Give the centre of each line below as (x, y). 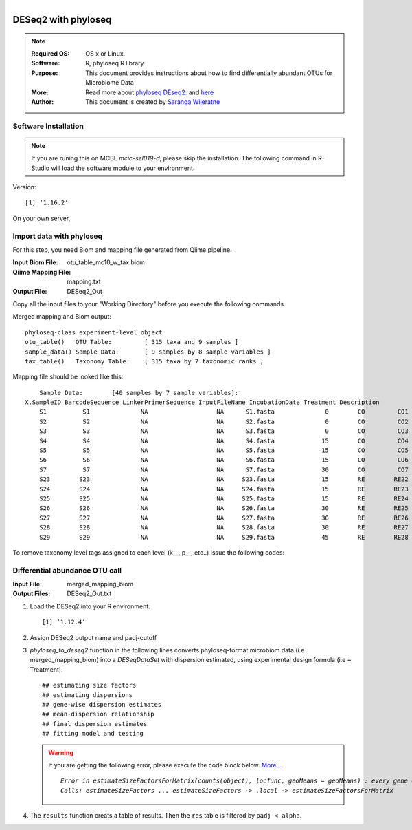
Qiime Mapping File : (42, 272)
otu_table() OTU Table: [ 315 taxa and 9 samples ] (132, 342)
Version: (24, 187)
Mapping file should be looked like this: (68, 377)
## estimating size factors (89, 685)
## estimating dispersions (88, 695)
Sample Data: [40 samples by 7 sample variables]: (139, 393)
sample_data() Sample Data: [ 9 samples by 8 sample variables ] (148, 352)
